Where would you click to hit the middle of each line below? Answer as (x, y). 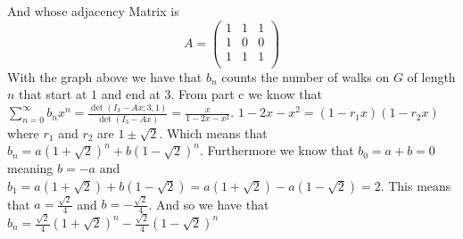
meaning (30, 168)
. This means (416, 185)
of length (431, 76)
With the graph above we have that (105, 76)
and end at (131, 94)
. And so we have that (209, 204)
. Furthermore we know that (277, 150)
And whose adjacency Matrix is (93, 11)
